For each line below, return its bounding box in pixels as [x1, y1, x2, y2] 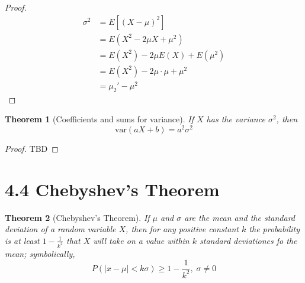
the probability [249, 223, 300, 235]
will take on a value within [93, 234, 190, 246]
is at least [5, 234, 40, 246]
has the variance [206, 113, 265, 125]
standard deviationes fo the [200, 234, 297, 246]
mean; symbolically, [5, 247, 75, 259]
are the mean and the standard [184, 211, 296, 223]
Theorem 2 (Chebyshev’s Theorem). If [5, 211, 150, 223]
